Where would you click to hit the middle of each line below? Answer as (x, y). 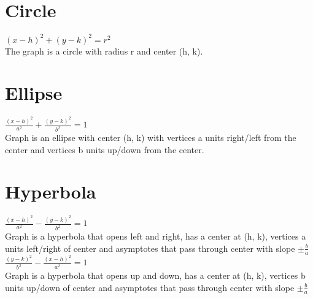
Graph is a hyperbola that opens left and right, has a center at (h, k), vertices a (156, 236)
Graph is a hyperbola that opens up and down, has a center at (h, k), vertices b (155, 275)
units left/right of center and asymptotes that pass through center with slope (150, 248)
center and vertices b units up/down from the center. (105, 149)
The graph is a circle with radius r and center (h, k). (104, 51)
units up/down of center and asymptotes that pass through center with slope (150, 287)
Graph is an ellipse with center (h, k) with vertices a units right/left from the (151, 138)
